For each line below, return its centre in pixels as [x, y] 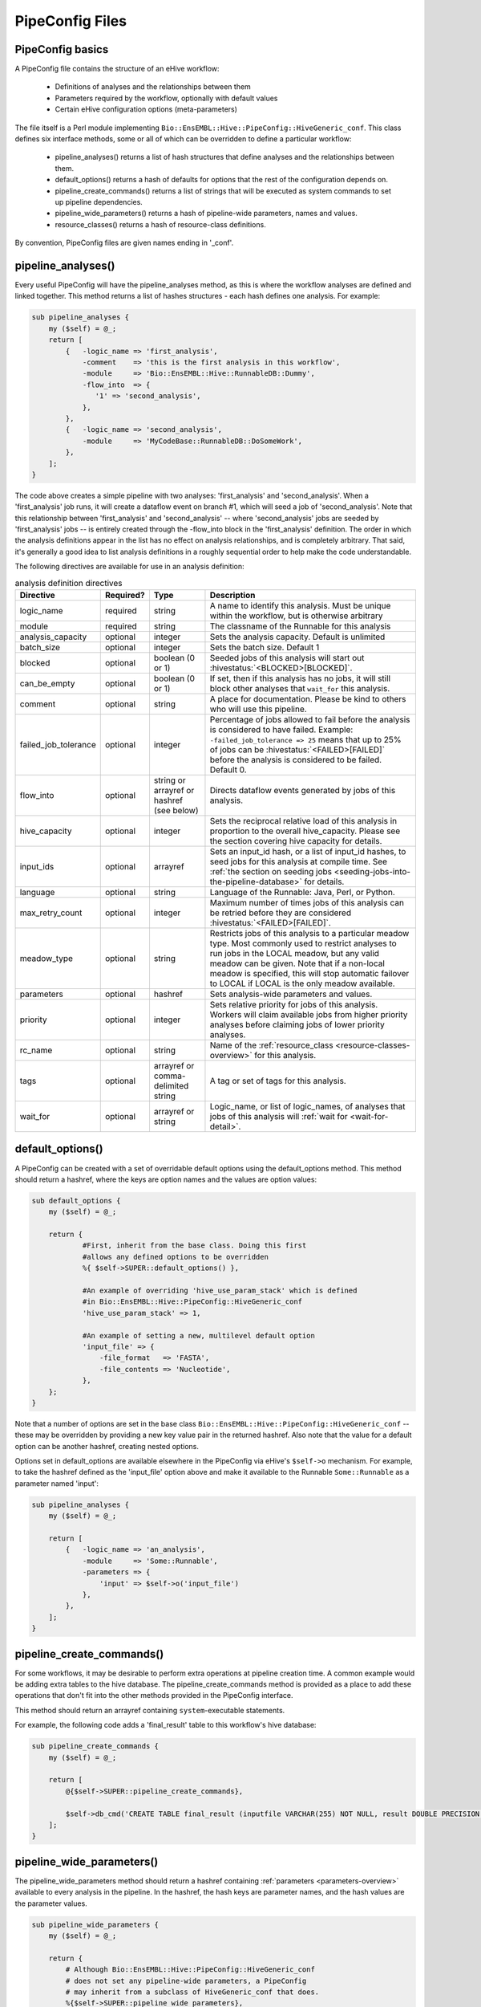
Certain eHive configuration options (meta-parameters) [146, 109]
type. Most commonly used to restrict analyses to [303, 943]
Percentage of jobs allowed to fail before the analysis [310, 719]
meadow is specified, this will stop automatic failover [309, 973]
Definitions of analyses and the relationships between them [153, 87]
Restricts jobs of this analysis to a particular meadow [309, 933]
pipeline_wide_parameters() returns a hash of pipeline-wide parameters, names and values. [206, 214]
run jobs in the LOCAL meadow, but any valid [295, 953]
